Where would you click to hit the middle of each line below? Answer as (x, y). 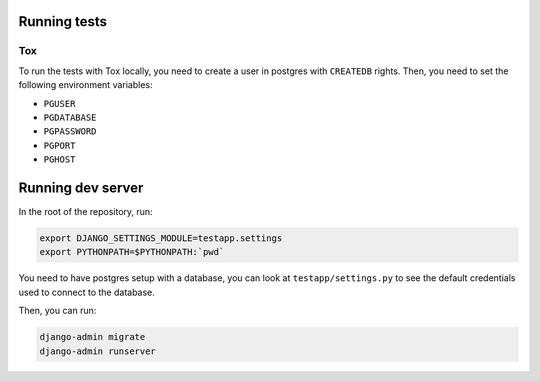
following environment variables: (86, 85)
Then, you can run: (57, 311)
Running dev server (81, 187)
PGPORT (59, 145)
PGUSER (59, 103)
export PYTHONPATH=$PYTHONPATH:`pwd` (132, 252)
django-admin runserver (98, 351)
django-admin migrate (92, 337)
